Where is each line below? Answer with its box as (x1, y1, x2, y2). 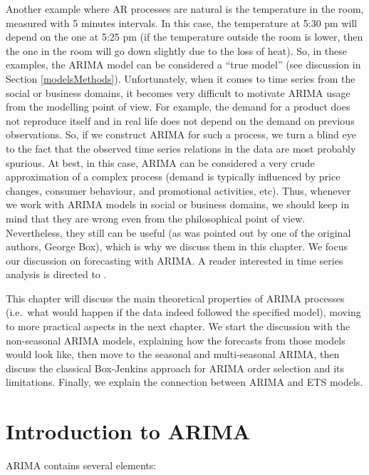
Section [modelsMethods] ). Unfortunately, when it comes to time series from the (6, 71, 355, 86)
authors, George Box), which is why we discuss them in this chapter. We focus (6, 239, 348, 254)
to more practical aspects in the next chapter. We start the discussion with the (6, 319, 350, 334)
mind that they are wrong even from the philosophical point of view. (6, 210, 306, 225)
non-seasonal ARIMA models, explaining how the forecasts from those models (6, 332, 345, 347)
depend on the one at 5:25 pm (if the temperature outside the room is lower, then (6, 29, 363, 44)
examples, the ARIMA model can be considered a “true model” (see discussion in (6, 57, 361, 72)
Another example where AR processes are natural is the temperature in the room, (6, 1, 364, 16)
